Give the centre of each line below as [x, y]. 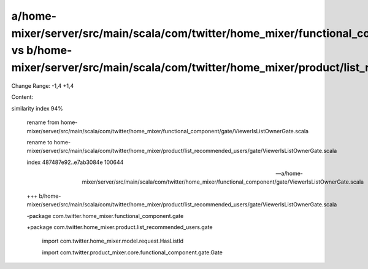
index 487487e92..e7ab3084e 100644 [75, 162]
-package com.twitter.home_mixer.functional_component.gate [105, 216]
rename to [40, 142]
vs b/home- [42, 51]
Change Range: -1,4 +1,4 [43, 85]
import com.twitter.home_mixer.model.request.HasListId [113, 241]
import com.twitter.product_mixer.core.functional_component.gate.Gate [132, 252]
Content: [22, 97]
